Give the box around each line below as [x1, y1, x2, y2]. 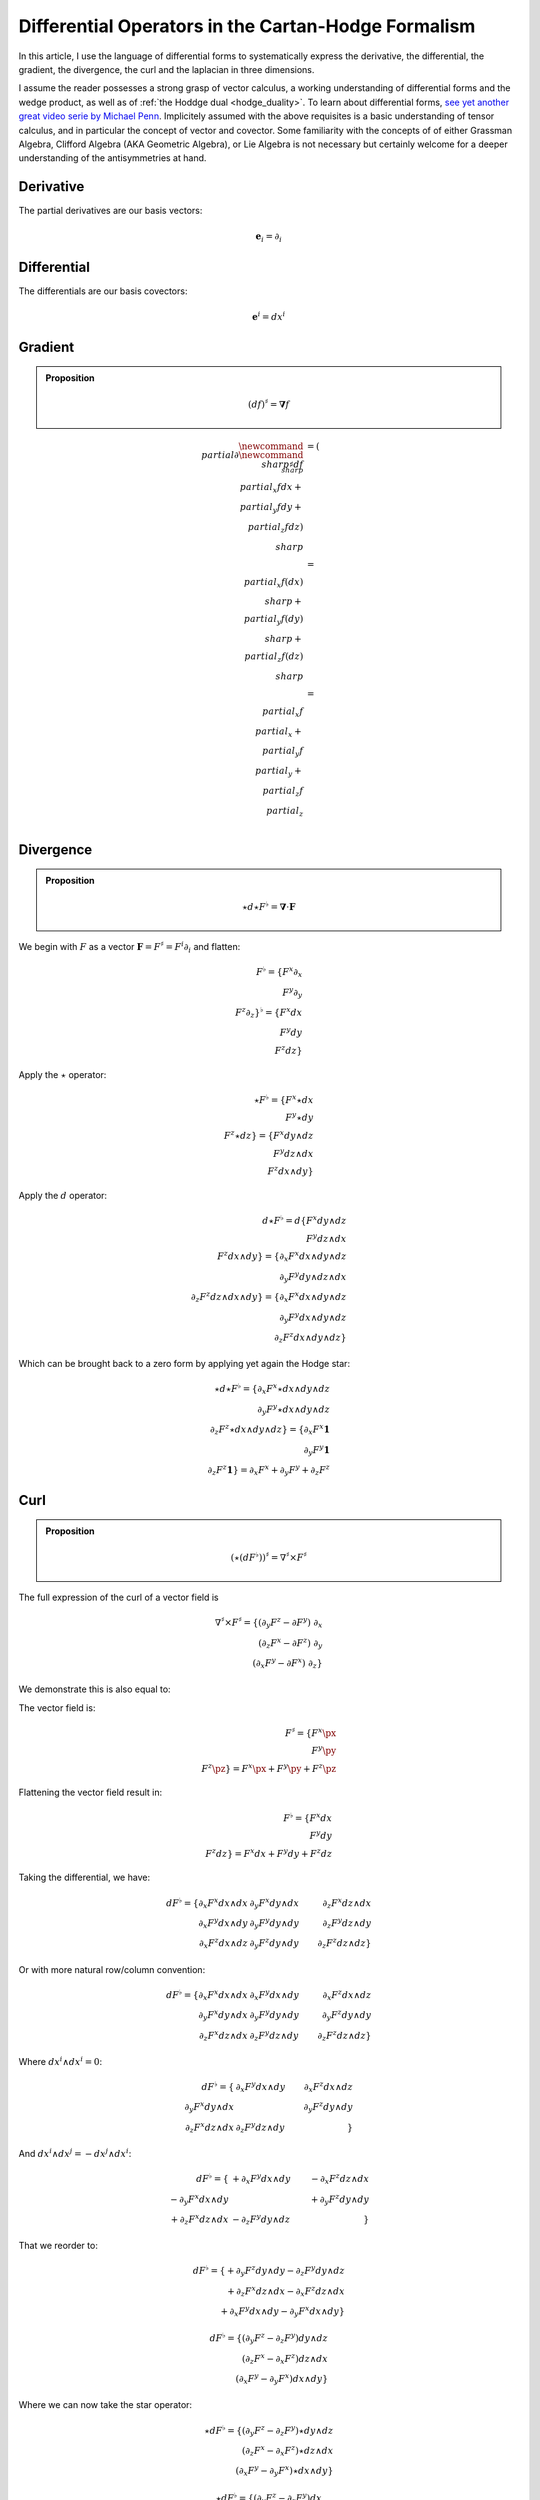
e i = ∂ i [255, 231, 282, 245]
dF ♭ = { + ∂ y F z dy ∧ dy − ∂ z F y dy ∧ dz [192, 2263, 345, 2279]
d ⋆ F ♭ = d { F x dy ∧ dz [261, 1213, 347, 1226]
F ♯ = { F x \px [285, 1725, 337, 1739]
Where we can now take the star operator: [18, 2399, 193, 2411]
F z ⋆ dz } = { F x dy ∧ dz [223, 1128, 314, 1141]
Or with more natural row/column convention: [18, 1963, 206, 1975]
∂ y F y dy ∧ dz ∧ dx [279, 1269, 347, 1285]
